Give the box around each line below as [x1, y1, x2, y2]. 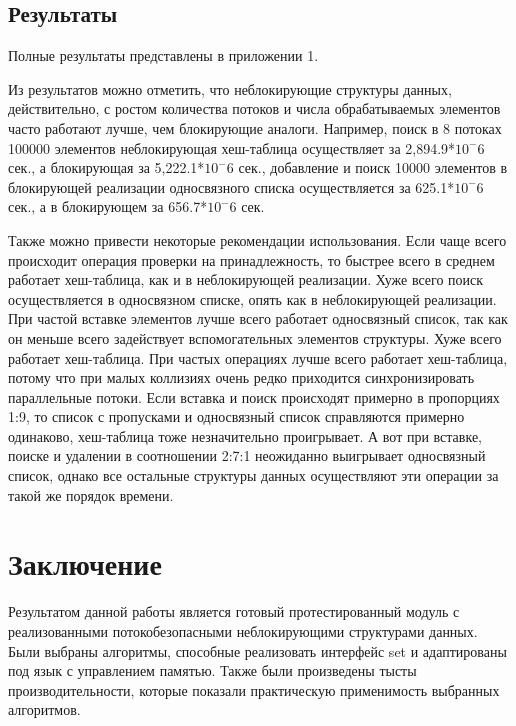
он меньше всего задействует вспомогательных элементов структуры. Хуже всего [8, 327, 502, 348]
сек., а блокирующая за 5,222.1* [8, 157, 205, 178]
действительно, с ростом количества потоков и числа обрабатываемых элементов [8, 98, 501, 119]
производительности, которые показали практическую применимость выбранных [8, 679, 500, 700]
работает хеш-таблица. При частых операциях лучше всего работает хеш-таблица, [8, 347, 508, 368]
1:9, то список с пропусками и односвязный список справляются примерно [8, 406, 465, 427]
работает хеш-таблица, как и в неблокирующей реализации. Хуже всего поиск [8, 269, 484, 290]
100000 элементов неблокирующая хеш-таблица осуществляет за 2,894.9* [8, 137, 456, 158]
